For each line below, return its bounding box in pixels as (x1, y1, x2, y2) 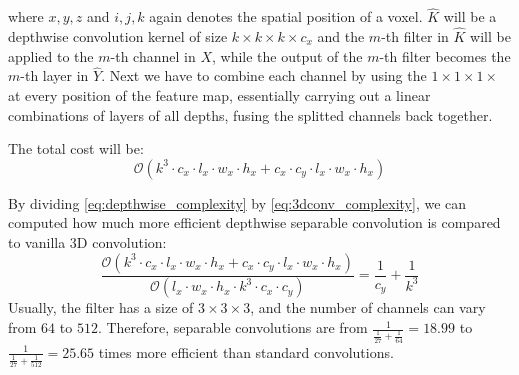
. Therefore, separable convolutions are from (97, 317, 368, 338)
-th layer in (20, 65, 89, 86)
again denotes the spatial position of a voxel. (149, 6, 423, 27)
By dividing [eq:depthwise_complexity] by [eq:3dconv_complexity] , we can (8, 192, 467, 213)
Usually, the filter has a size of (8, 297, 194, 318)
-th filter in (381, 26, 449, 47)
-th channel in (110, 45, 196, 66)
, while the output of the (211, 45, 363, 66)
